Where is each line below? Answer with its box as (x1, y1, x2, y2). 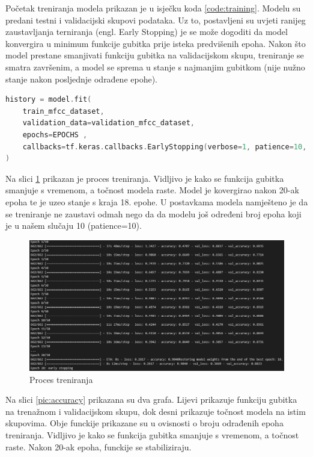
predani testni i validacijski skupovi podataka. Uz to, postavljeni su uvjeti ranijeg (5, 13, 306, 26)
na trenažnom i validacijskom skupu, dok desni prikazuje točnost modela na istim (5, 405, 306, 417)
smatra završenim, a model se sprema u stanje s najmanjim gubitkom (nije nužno (5, 60, 305, 73)
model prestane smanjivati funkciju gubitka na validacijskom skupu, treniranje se (5, 49, 304, 61)
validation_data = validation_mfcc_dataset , (22, 119, 195, 128)
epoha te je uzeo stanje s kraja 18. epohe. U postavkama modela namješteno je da (5, 195, 308, 208)
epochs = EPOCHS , (22, 130, 88, 139)
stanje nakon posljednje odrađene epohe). (5, 72, 158, 85)
